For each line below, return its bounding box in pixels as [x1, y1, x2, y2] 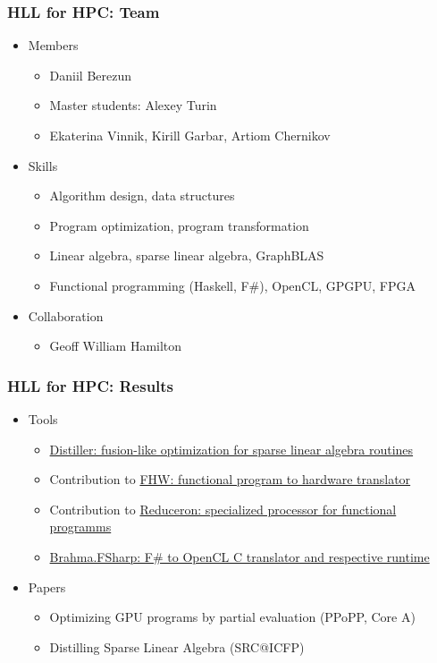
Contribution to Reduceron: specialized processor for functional [49, 499, 397, 518]
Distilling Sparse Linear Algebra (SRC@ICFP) [49, 637, 305, 656]
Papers [28, 577, 66, 596]
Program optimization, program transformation [49, 216, 309, 234]
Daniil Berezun [49, 65, 132, 84]
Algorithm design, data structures [49, 186, 235, 205]
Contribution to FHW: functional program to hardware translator [49, 470, 411, 489]
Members [28, 36, 79, 55]
